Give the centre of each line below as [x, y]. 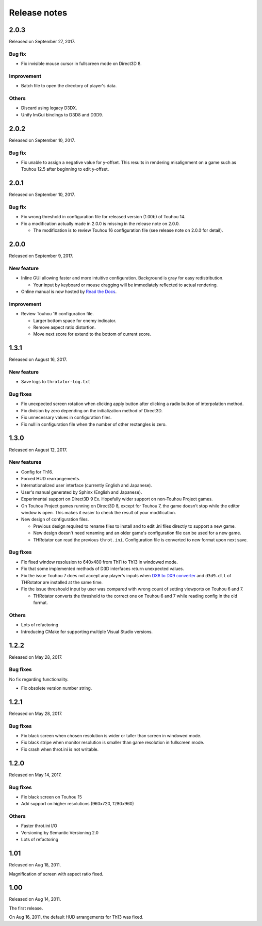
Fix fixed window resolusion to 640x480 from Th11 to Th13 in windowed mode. [99, 562]
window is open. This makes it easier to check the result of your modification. [99, 513]
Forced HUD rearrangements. [51, 479]
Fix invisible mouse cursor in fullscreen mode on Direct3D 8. [81, 64]
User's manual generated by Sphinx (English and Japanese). [82, 492]
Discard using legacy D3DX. [49, 108]
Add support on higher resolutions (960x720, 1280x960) [78, 804]
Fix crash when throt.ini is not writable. [60, 749]
